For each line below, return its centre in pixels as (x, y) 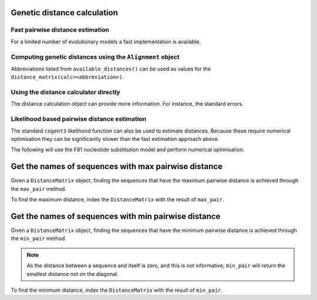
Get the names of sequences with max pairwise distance (117, 166)
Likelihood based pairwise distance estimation (79, 119)
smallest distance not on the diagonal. (72, 274)
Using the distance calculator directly (65, 92)
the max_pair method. (39, 188)
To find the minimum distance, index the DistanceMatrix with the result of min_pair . (117, 290)
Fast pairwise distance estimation (60, 30)
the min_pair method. (39, 238)
